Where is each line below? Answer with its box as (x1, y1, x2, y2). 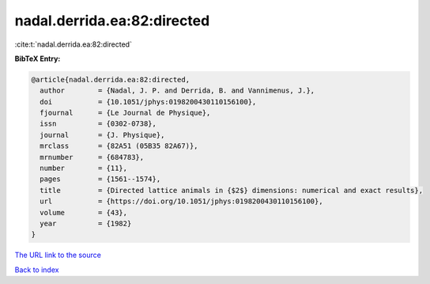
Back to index (14, 265, 59, 275)
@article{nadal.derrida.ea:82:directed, (31, 75, 190, 84)
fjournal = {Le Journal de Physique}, (40, 108, 211, 118)
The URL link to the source (14, 250, 102, 260)
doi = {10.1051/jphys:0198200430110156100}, (40, 97, 257, 106)
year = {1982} (40, 219, 132, 228)
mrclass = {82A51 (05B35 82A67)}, (40, 142, 198, 150)
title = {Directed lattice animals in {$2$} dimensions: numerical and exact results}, (40, 186, 423, 195)
